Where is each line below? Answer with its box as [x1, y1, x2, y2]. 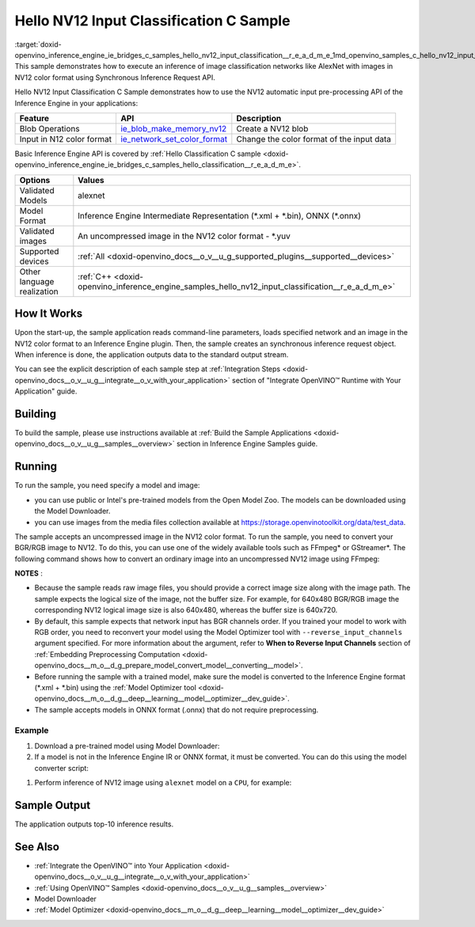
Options [19, 174, 51, 185]
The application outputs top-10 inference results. [14, 819, 174, 829]
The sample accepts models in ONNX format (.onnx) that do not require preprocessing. [34, 705, 319, 714]
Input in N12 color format [19, 133, 112, 144]
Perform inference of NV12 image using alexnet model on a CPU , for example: [34, 778, 292, 788]
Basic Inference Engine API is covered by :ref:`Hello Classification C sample [14, 149, 261, 158]
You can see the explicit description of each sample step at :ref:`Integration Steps [14, 364, 281, 374]
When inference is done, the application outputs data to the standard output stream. [14, 349, 289, 359]
